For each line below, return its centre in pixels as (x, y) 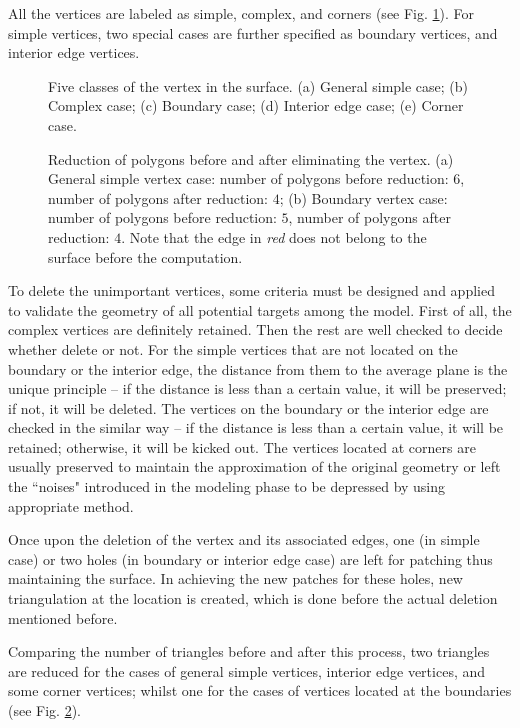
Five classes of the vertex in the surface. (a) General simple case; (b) (258, 85)
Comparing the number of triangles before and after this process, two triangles (249, 651)
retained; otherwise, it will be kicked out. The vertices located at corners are (242, 446)
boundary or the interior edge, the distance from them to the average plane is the (258, 368)
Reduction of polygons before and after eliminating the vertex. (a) (251, 158)
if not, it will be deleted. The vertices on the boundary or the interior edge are (248, 407)
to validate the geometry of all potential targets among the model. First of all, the (260, 309)
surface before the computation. (145, 256)
